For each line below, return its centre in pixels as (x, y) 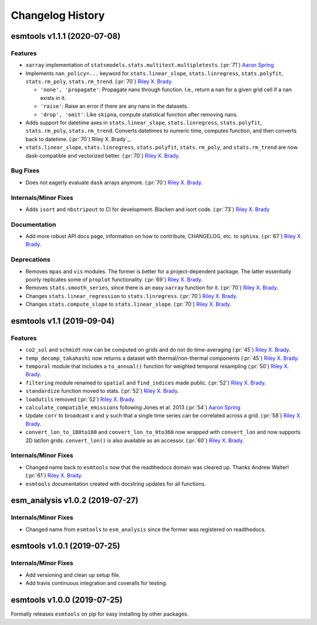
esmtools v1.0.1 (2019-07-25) (65, 546)
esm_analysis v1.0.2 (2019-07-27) (75, 501)
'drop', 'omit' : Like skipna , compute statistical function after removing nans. (139, 114)
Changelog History (58, 15)
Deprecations (31, 260)
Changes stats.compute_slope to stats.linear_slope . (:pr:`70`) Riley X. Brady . (129, 304)
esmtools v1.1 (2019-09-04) (63, 321)
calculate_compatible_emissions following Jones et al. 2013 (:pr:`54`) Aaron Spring (133, 407)
